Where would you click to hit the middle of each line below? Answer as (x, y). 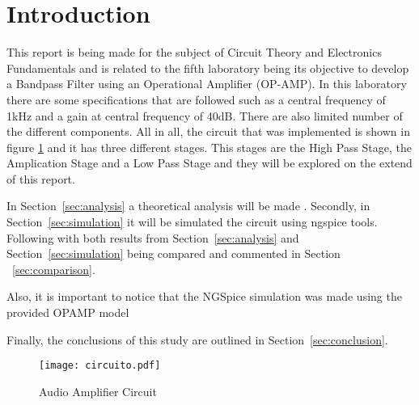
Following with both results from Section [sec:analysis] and (153, 237)
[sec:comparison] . (54, 269)
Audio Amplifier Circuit (98, 391)
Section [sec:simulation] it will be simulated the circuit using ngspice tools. (192, 222)
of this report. (41, 178)
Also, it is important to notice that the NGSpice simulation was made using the (204, 296)
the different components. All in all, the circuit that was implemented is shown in (208, 131)
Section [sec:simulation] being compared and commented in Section (174, 253)
